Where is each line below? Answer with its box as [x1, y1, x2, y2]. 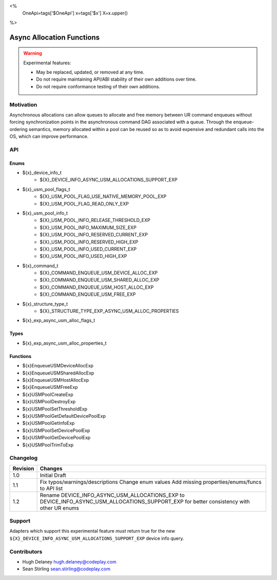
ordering [9, 126, 28, 132]
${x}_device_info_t [22, 170, 62, 176]
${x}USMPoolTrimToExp [22, 442, 74, 448]
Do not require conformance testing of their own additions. [36, 83, 161, 89]
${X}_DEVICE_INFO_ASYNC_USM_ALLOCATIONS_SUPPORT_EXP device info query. [9, 535, 184, 541]
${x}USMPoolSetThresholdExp [22, 406, 88, 412]
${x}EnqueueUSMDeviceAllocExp [22, 363, 94, 369]
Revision [12, 465, 34, 472]
